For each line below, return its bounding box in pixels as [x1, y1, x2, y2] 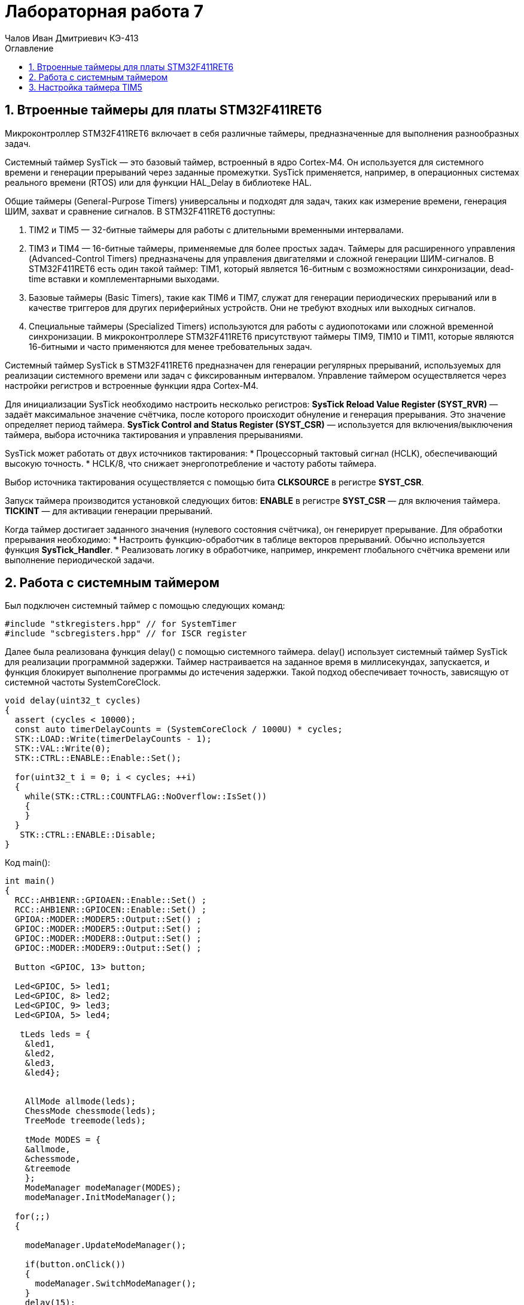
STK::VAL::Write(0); [14, 744, 111, 754]
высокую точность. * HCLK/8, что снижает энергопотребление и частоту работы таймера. [5, 458, 377, 469]
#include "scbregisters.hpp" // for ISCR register [5, 629, 247, 639]
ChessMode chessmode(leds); [25, 1106, 156, 1116]
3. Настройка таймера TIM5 [29, 81, 142, 92]
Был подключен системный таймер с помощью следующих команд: [5, 600, 285, 611]
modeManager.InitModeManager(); [25, 1192, 176, 1203]
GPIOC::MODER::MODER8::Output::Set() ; [14, 934, 202, 944]
